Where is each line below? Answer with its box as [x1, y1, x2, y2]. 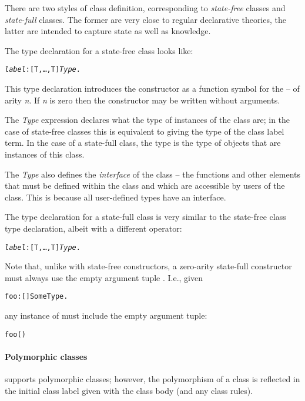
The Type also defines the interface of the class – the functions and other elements [5, 168, 301, 180]
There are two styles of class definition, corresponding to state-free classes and [5, 2, 286, 14]
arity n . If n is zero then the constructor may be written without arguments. [5, 93, 280, 106]
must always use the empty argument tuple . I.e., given [5, 271, 203, 283]
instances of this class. [5, 148, 85, 160]
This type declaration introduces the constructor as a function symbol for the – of [5, 82, 300, 95]
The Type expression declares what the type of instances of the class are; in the [5, 113, 290, 126]
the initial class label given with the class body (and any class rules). [5, 384, 253, 396]
